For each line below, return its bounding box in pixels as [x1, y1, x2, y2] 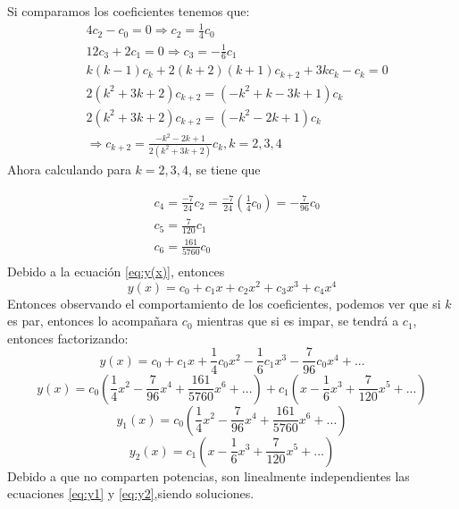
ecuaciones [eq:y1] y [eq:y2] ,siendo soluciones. [7, 484, 255, 503]
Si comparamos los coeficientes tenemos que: [7, 2, 250, 20]
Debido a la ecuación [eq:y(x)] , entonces [7, 262, 225, 280]
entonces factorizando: [7, 328, 129, 347]
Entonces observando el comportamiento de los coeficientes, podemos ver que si [7, 293, 441, 312]
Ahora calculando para [7, 160, 131, 179]
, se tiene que [188, 160, 261, 179]
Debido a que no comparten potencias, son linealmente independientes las [7, 466, 410, 485]
